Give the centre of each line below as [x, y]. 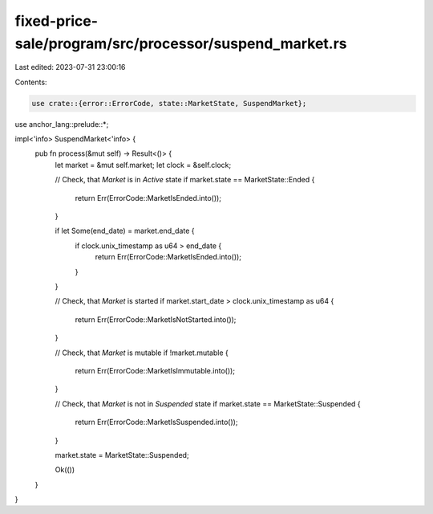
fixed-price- [57, 21]
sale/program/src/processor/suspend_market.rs [181, 43]
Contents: [31, 82]
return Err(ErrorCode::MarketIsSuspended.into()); [156, 422]
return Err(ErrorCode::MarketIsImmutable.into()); [155, 370]
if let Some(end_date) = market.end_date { [125, 231]
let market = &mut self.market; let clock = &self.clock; [143, 165]
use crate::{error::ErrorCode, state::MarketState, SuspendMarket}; [169, 103]
